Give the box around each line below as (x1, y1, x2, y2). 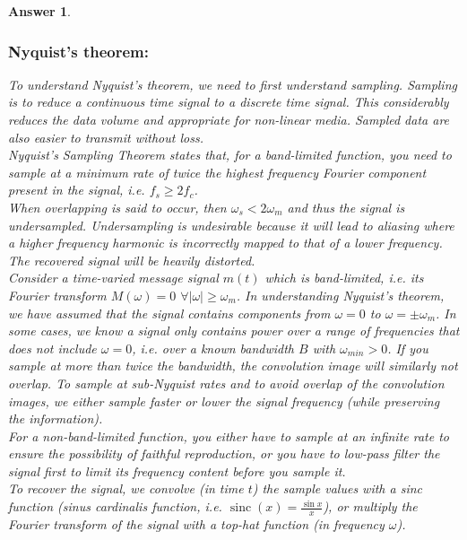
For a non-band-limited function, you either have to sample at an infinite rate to (8, 426, 450, 445)
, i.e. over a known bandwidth (132, 338, 295, 357)
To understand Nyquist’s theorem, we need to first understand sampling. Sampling (8, 74, 457, 93)
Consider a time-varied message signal (8, 268, 219, 287)
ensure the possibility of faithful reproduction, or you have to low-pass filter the (8, 444, 440, 463)
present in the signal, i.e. (8, 180, 145, 199)
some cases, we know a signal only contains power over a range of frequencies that (8, 321, 460, 340)
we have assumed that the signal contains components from (8, 303, 331, 322)
